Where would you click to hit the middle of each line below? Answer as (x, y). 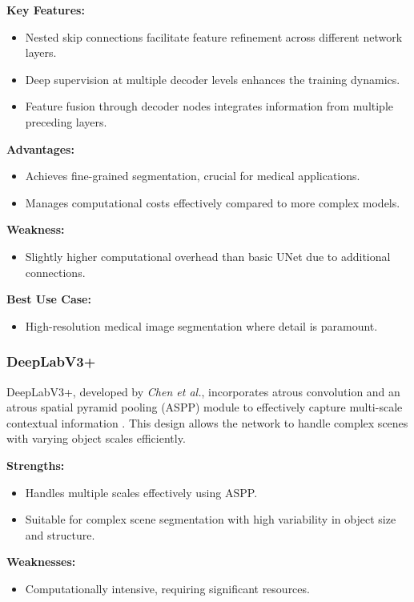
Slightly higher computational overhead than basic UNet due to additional (208, 256)
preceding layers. (66, 121)
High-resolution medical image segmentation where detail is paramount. (201, 325)
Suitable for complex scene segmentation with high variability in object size (211, 519)
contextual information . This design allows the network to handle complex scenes (207, 422)
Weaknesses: (41, 562)
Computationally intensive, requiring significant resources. (167, 588)
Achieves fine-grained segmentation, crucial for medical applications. (193, 176)
